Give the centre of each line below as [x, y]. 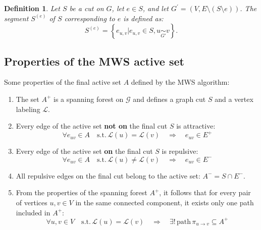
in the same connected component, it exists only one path [165, 203]
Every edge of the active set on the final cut [84, 151]
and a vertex [234, 99]
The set [28, 99]
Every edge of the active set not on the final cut [92, 126]
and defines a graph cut [169, 99]
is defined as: [143, 18]
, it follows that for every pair [205, 192]
